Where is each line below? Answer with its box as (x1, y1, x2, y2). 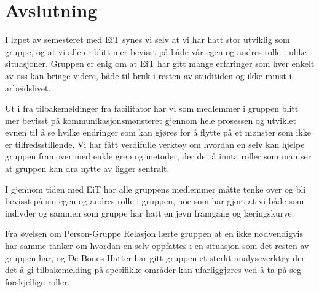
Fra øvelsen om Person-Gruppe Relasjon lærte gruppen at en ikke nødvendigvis (5, 227, 303, 240)
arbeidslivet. (5, 81, 51, 94)
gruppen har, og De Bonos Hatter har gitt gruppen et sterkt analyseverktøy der (5, 251, 305, 264)
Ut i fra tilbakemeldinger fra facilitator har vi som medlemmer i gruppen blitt (5, 102, 299, 115)
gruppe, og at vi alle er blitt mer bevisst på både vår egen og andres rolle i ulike (5, 45, 307, 58)
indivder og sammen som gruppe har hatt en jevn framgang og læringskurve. (5, 206, 294, 219)
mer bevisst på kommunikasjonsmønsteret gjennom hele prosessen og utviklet (5, 113, 296, 126)
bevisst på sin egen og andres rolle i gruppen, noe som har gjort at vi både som (5, 194, 304, 207)
